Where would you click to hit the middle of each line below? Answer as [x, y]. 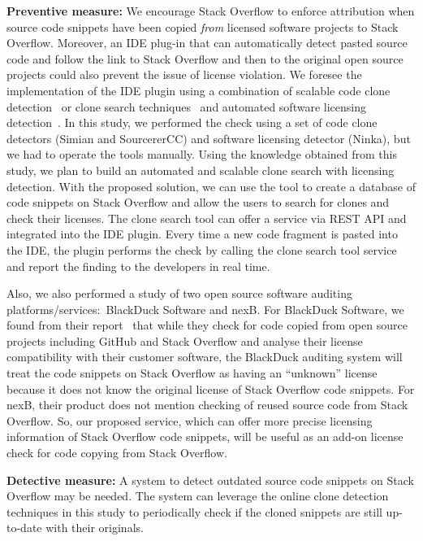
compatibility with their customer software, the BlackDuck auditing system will [205, 357]
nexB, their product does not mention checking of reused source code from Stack [207, 405]
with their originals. [95, 528]
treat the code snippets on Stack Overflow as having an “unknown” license [192, 373]
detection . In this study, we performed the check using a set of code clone [192, 122]
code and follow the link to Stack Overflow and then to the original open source [205, 58]
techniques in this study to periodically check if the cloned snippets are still [194, 511]
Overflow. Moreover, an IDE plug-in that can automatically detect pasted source [207, 43]
